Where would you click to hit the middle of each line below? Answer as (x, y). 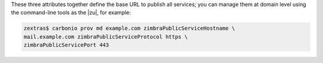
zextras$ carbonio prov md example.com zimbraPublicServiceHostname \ (129, 29)
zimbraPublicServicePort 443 (66, 45)
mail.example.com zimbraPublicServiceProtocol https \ (106, 37)
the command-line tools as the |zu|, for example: (71, 12)
